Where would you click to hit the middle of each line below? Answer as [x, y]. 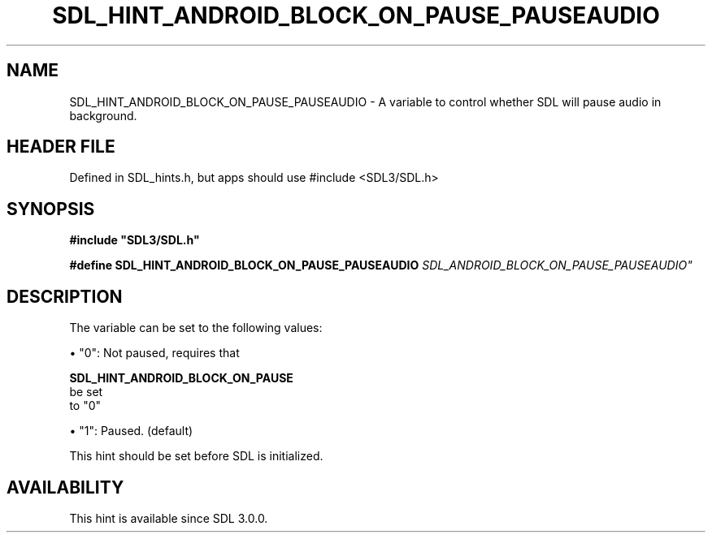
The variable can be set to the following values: [196, 328]
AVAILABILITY [65, 487]
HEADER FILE [61, 147]
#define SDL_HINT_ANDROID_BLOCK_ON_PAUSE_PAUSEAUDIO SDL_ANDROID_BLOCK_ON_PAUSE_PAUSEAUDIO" [381, 265]
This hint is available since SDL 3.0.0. [169, 518]
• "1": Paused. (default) [131, 431]
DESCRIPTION [65, 296]
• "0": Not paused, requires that [154, 353]
